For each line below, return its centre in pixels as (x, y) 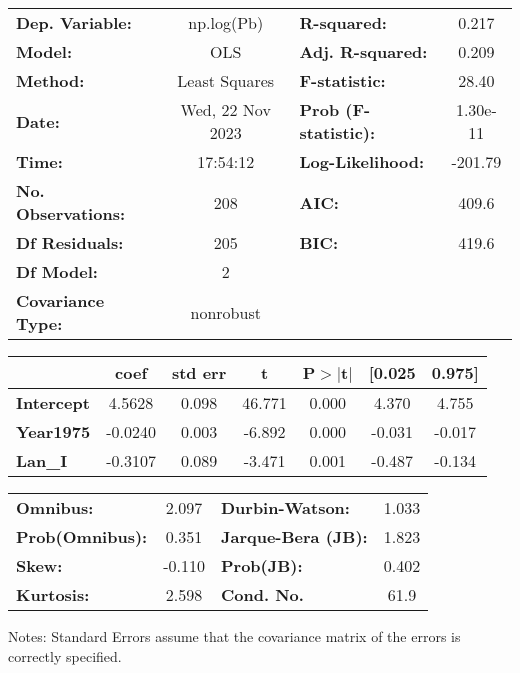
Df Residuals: (70, 242)
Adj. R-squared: (363, 51)
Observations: (71, 213)
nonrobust (225, 312)
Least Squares (226, 80)
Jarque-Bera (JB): (294, 536)
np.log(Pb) (226, 22)
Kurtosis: (53, 594)
